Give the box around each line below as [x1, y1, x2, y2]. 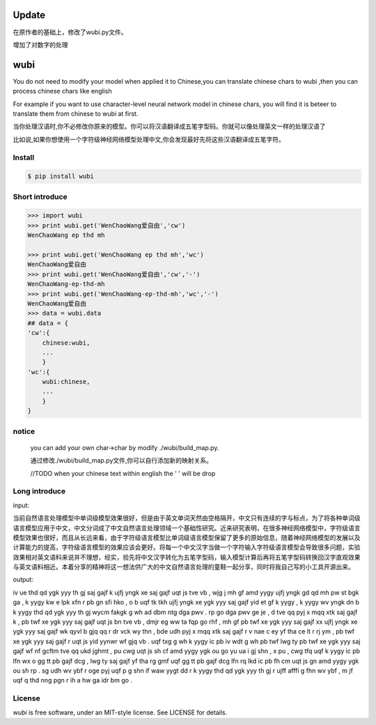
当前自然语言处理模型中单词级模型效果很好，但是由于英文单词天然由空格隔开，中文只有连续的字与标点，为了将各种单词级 [13, 514, 361, 523]
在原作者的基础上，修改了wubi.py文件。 [13, 28, 127, 36]
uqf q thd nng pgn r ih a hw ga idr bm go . [13, 676, 132, 685]
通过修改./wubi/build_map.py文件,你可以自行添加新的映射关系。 [30, 456, 212, 465]
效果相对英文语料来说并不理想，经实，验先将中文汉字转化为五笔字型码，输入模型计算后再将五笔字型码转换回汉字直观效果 [13, 553, 361, 561]
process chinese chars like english [13, 87, 112, 96]
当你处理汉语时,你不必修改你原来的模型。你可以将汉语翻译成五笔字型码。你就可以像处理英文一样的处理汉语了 [13, 122, 327, 130]
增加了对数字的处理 [13, 40, 68, 49]
